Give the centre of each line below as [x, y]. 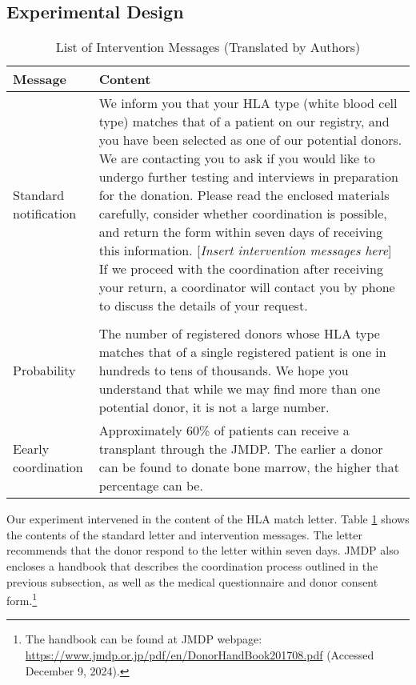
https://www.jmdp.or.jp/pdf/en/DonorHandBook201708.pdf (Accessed [200, 655]
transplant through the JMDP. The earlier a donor [241, 449]
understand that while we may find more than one [240, 389]
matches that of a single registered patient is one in [242, 352]
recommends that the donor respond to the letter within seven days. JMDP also [203, 550]
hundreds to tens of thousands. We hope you [224, 371]
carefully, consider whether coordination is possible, [243, 214]
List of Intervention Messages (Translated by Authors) [208, 47]
